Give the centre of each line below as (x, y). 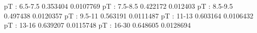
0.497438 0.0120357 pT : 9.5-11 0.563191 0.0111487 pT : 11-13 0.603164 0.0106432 (129, 15)
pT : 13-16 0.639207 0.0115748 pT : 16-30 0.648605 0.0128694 (97, 25)
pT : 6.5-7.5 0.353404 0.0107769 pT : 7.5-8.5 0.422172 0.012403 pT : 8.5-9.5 (119, 6)
